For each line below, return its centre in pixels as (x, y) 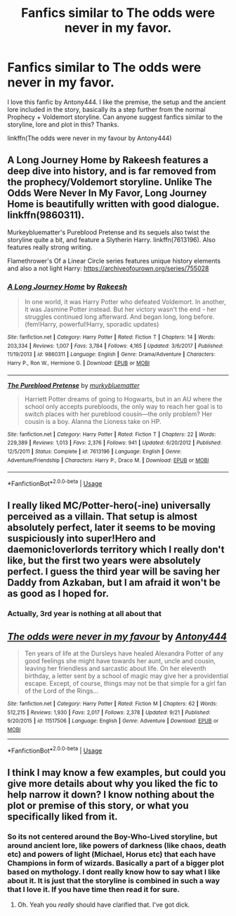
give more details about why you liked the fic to (113, 784)
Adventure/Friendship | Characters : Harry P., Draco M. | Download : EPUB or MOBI (108, 460)
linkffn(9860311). (46, 215)
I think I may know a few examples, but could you (117, 773)
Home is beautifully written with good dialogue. (113, 205)
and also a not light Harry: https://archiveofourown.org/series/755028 (108, 268)
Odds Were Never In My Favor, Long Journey (107, 193)
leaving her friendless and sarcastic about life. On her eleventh (115, 669)
